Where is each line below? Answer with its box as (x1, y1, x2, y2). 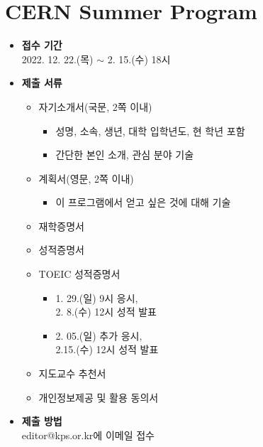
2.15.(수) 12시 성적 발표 (55, 342, 159, 357)
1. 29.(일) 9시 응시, (55, 290, 138, 305)
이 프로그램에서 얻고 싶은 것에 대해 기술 (55, 195, 231, 210)
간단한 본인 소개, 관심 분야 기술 (55, 147, 194, 162)
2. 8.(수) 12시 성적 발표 (55, 304, 157, 319)
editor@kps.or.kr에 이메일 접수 (21, 427, 155, 442)
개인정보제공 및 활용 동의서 (38, 389, 159, 404)
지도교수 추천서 (38, 366, 106, 381)
